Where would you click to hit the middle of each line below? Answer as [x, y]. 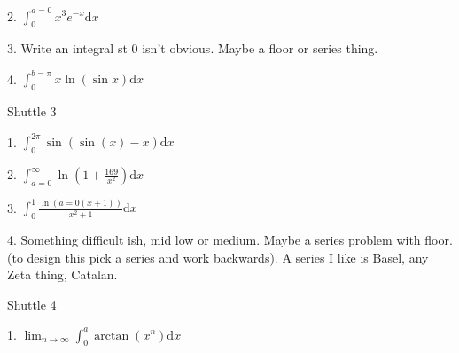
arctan [112, 336]
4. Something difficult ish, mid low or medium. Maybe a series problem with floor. [230, 240]
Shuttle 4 [32, 304]
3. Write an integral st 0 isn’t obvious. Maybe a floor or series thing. [193, 48]
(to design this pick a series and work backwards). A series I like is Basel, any [218, 257]
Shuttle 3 [32, 111]
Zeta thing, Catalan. [62, 275]
